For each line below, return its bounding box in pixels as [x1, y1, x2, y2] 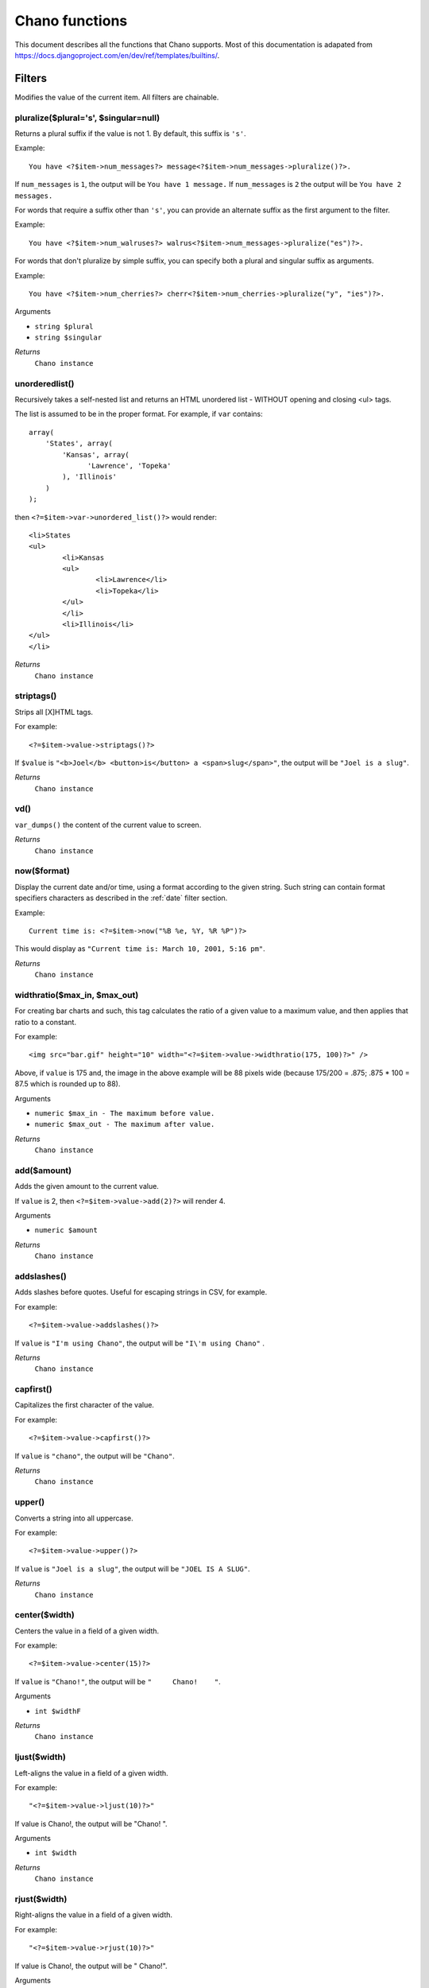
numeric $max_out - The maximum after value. [34, 1120, 215, 1129]
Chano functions [14, 12, 128, 29]
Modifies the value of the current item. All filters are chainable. [14, 92, 219, 102]
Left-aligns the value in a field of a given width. [14, 1768, 168, 1777]
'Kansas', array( [62, 450, 130, 459]
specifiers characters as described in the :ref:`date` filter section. [14, 893, 228, 903]
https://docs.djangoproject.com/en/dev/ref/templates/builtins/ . [14, 50, 220, 60]
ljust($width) [14, 1752, 67, 1763]
